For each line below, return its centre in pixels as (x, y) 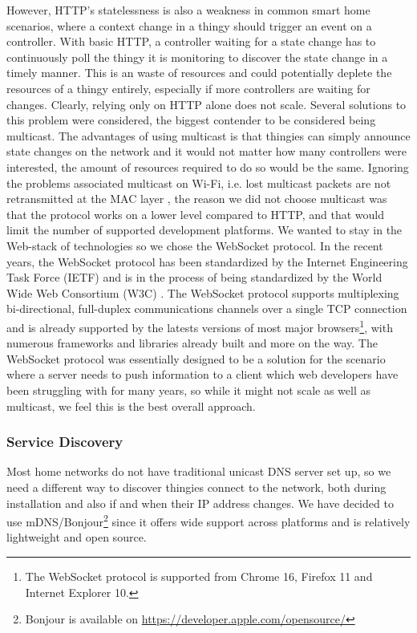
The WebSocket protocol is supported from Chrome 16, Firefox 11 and (199, 576)
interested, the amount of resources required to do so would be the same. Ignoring (208, 166)
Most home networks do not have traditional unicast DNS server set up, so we (199, 471)
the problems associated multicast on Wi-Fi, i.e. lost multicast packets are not (199, 183)
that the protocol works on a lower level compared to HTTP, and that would (195, 214)
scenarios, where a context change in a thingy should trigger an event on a (189, 25)
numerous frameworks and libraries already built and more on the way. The (192, 343)
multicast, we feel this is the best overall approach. (131, 406)
